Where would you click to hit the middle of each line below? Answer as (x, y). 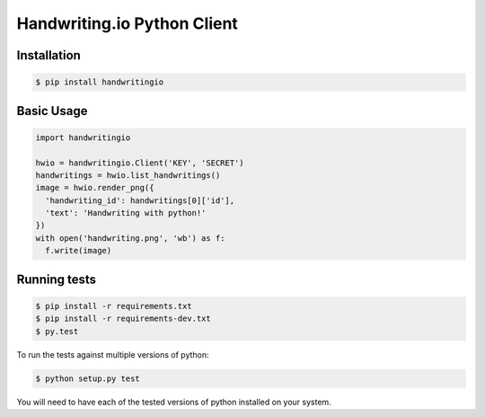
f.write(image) (79, 251)
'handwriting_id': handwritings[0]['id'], (140, 200)
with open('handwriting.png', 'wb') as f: (130, 238)
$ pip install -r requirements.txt (114, 306)
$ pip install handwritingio (100, 82)
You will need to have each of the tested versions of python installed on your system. (174, 402)
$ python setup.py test (88, 378)
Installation (48, 55)
